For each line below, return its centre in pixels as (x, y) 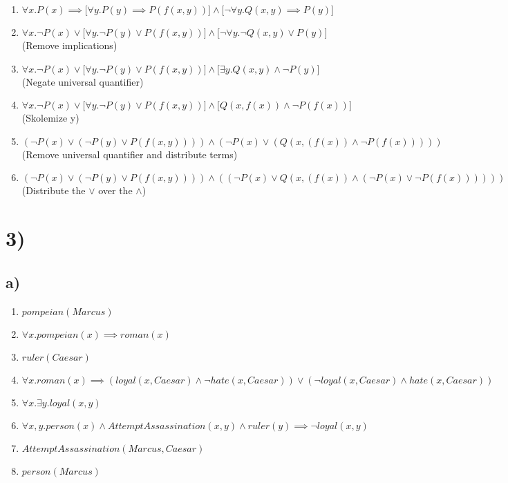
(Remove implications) (69, 45)
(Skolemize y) (50, 118)
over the (115, 190)
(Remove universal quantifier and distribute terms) (130, 154)
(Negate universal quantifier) (83, 81)
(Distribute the (54, 190)
